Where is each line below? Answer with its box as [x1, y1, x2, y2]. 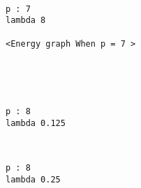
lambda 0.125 [6, 118, 66, 129]
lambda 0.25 [6, 174, 61, 185]
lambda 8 [6, 15, 46, 26]
